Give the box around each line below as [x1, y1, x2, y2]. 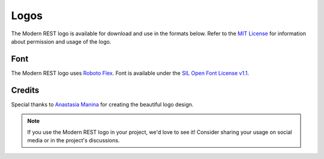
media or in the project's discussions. [27, 136, 120, 143]
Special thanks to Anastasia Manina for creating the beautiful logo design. [11, 100, 194, 108]
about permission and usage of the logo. [11, 38, 112, 45]
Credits [11, 85, 40, 95]
